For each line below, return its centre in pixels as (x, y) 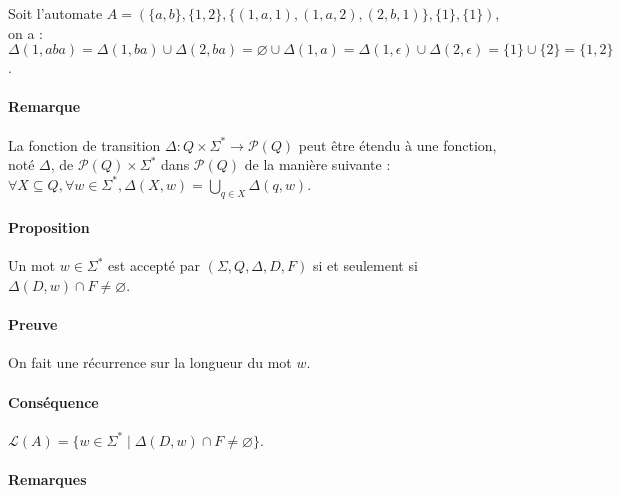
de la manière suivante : (317, 164)
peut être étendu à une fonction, (397, 144)
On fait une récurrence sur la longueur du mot (150, 362)
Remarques (47, 478)
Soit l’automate (55, 13)
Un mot (32, 265)
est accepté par (154, 265)
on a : (25, 32)
